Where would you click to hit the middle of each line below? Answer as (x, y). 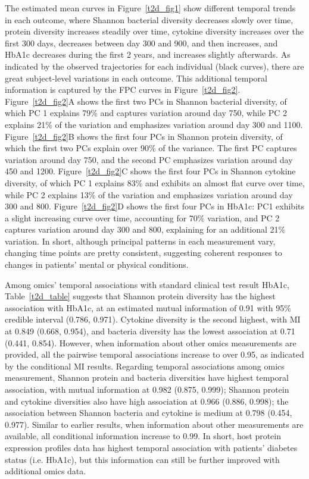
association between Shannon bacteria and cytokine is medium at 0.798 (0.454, (149, 413)
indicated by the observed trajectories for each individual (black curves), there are (154, 66)
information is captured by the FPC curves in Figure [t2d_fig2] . (123, 90)
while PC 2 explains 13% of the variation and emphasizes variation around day (149, 194)
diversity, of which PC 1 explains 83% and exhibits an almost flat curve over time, (155, 182)
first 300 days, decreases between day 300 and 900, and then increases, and (141, 43)
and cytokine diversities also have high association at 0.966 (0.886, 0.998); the (147, 401)
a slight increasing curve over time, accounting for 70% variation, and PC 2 (142, 217)
